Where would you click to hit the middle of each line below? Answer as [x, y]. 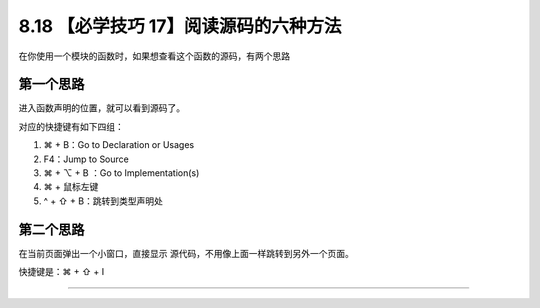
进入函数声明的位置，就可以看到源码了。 [101, 108]
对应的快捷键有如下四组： [71, 126]
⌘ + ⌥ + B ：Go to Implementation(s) [121, 173]
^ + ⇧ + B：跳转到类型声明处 [103, 201]
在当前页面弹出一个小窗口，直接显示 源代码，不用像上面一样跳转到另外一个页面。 [186, 253]
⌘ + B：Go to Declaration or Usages [119, 145]
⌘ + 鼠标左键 [71, 187]
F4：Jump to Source [86, 159]
